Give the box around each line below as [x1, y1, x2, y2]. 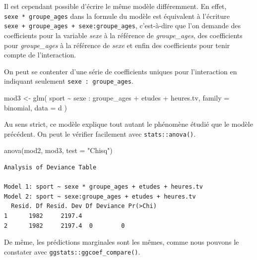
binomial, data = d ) [4, 102, 67, 112]
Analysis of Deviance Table [4, 163, 97, 171]
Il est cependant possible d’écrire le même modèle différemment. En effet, [4, 1, 227, 11]
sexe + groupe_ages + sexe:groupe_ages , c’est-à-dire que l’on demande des [4, 20, 241, 31]
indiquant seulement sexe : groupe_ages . [4, 76, 133, 86]
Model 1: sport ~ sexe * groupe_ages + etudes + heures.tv [4, 183, 203, 191]
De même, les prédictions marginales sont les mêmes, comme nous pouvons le [4, 237, 239, 247]
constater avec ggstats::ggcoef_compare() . [4, 246, 140, 257]
